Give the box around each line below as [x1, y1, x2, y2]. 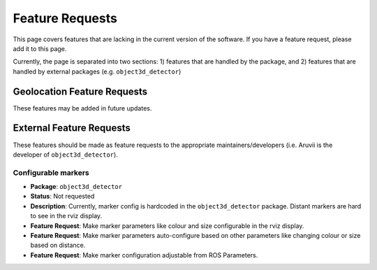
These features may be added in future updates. [13, 104, 152, 112]
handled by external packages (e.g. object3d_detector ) [13, 67, 182, 76]
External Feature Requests [13, 122, 131, 134]
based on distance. [30, 241, 86, 250]
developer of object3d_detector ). [13, 150, 118, 159]
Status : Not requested [30, 192, 95, 201]
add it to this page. [13, 44, 67, 52]
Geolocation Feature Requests [13, 85, 148, 97]
